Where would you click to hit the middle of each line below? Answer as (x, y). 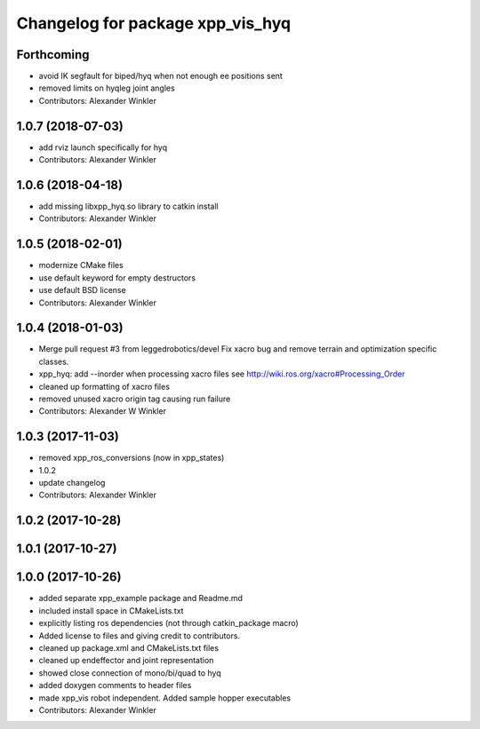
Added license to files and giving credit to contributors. (139, 636)
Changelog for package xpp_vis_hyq (154, 23)
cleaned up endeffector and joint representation (126, 661)
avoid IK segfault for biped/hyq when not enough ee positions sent (161, 76)
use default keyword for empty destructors (117, 277)
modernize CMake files (81, 265)
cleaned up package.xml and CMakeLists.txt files (129, 647)
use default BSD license (82, 290)
